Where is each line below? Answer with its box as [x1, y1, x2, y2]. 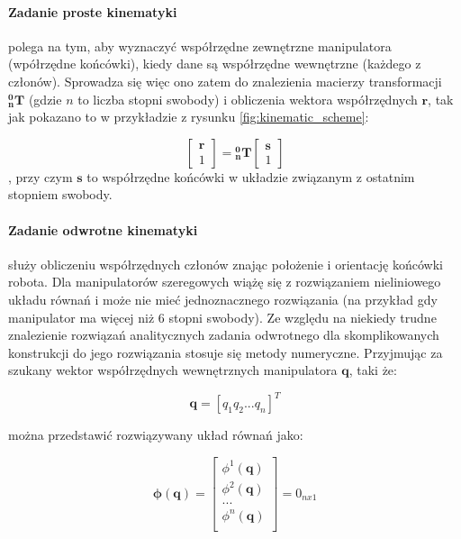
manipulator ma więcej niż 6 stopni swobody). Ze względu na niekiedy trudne [8, 307, 437, 326]
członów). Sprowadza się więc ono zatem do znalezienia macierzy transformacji [8, 71, 442, 90]
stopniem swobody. [8, 185, 113, 204]
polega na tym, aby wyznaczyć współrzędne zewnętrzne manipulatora [8, 36, 392, 55]
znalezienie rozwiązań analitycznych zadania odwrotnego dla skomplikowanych [8, 325, 439, 344]
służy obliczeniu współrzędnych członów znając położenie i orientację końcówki [8, 254, 443, 273]
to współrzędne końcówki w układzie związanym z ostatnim [86, 167, 415, 186]
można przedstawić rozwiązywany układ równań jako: [8, 425, 303, 444]
